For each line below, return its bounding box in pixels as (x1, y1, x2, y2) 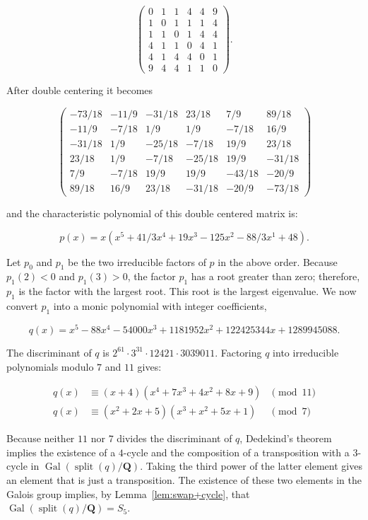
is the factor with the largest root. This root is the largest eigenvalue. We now (18, 284, 357, 299)
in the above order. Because (218, 254, 338, 269)
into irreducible (273, 345, 339, 359)
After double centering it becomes (6, 83, 153, 98)
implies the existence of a (6, 444, 116, 459)
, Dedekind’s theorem (239, 431, 332, 446)
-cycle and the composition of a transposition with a (123, 444, 350, 459)
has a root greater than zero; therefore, (191, 269, 360, 284)
